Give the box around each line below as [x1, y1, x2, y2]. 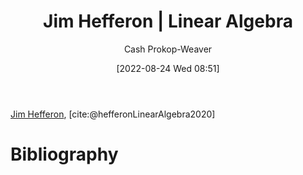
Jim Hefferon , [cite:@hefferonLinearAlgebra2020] [10, 108, 216, 120]
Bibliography [10, 143, 119, 166]
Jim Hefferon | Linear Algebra [43, 10, 293, 33]
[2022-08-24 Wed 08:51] [116, 62, 220, 74]
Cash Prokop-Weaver [123, 43, 213, 55]
